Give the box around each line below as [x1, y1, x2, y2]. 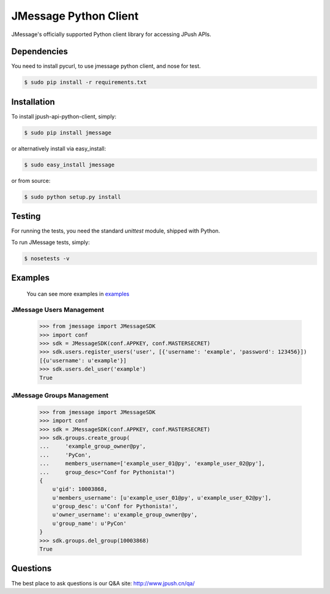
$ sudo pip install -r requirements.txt [24, 79, 147, 86]
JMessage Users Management [11, 305, 105, 314]
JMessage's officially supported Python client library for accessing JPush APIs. [11, 31, 211, 38]
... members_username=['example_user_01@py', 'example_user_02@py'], [39, 460, 265, 467]
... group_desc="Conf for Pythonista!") [39, 469, 175, 475]
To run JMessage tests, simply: [11, 239, 90, 246]
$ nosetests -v [24, 254, 70, 262]
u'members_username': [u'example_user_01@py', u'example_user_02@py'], [52, 494, 272, 501]
